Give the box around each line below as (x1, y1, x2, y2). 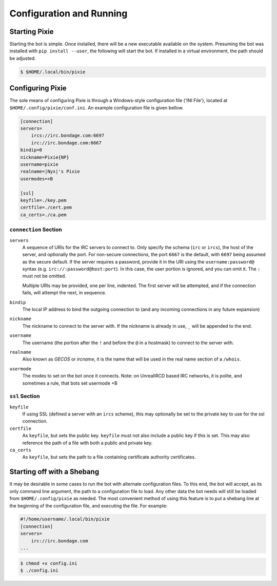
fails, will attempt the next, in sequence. (22, 290, 107, 296)
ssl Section (9, 393, 41, 400)
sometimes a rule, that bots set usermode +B (22, 380, 117, 386)
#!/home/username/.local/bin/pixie (20, 516, 110, 522)
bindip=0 (20, 147, 43, 153)
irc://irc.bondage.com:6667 (31, 140, 102, 146)
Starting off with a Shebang (9, 467, 100, 476)
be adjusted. (9, 55, 36, 61)
